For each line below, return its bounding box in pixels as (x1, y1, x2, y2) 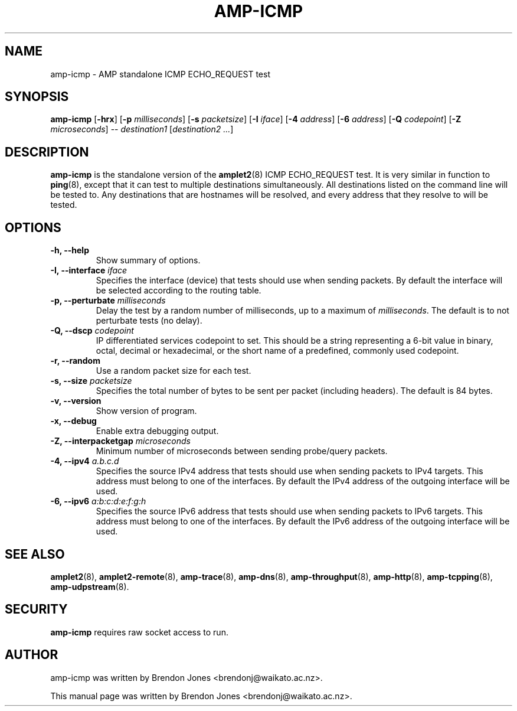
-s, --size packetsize (50, 376, 132, 386)
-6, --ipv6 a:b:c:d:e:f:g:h (50, 496, 146, 507)
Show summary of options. (96, 255, 201, 266)
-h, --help (50, 245, 89, 256)
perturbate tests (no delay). (96, 315, 202, 326)
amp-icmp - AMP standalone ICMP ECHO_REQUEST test (50, 69, 271, 79)
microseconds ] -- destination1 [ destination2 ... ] (50, 124, 234, 135)
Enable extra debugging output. (96, 426, 219, 436)
